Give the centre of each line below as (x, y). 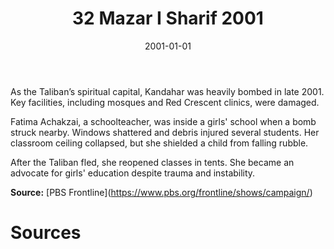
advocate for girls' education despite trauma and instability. (133, 173)
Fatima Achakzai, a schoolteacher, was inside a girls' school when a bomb (163, 121)
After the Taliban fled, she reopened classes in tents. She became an (152, 162)
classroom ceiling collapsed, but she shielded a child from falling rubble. (159, 143)
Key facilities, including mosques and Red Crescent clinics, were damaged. (165, 102)
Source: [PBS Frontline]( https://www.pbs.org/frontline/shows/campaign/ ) (161, 192)
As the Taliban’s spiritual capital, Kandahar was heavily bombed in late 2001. (167, 91)
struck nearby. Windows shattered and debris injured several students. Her (165, 132)
